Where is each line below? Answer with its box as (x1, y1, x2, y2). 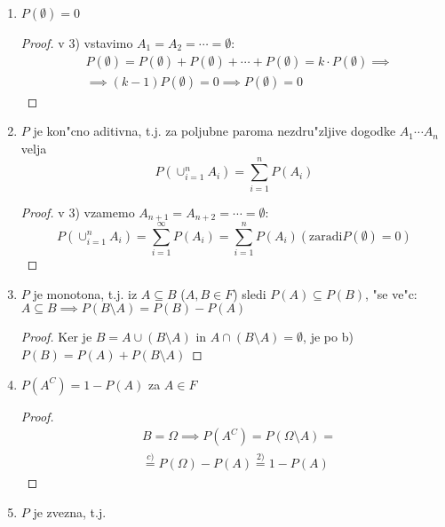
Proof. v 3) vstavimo (20, 34, 133, 51)
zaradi (309, 230, 343, 243)
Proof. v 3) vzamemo (20, 202, 135, 221)
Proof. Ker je (20, 327, 92, 346)
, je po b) (303, 327, 354, 346)
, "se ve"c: (365, 284, 417, 303)
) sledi (233, 284, 266, 303)
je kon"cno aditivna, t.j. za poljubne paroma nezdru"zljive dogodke (33, 122, 396, 140)
